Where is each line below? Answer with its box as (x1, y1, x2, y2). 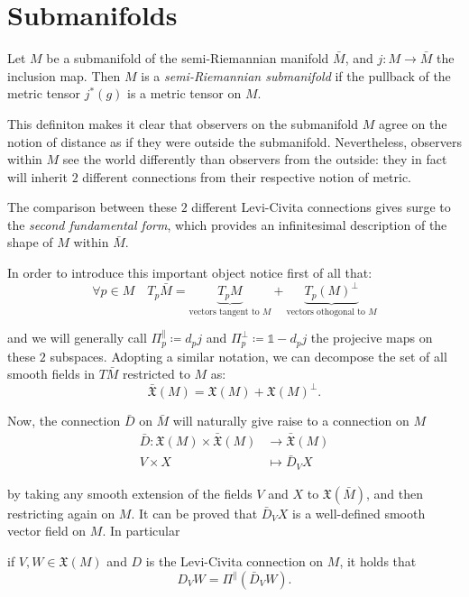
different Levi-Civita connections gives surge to (191, 197, 451, 216)
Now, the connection (7, 411, 121, 430)
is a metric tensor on (126, 84, 242, 103)
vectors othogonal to (286, 307, 365, 317)
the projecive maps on (310, 328, 433, 347)
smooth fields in (7, 364, 95, 383)
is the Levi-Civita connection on (145, 551, 324, 570)
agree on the (378, 114, 447, 133)
